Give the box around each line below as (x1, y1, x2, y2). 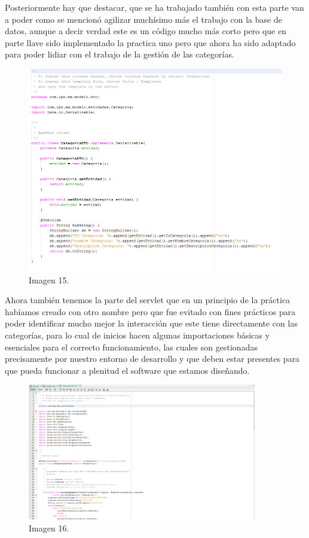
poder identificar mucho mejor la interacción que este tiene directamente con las (5, 317, 298, 330)
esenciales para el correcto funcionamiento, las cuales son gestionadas (5, 340, 258, 353)
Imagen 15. (29, 273, 69, 286)
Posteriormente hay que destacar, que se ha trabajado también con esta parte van (5, 1, 304, 13)
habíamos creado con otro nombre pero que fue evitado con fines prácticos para (5, 305, 296, 318)
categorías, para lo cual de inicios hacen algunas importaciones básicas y (5, 329, 270, 341)
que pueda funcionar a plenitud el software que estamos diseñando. (5, 364, 250, 376)
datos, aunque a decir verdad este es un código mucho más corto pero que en (5, 25, 286, 37)
